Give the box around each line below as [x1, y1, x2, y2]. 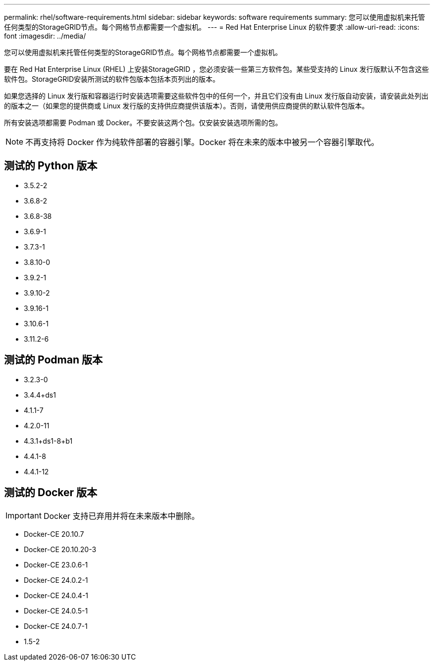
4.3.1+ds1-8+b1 [24, 436, 73, 445]
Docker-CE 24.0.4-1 [24, 591, 89, 600]
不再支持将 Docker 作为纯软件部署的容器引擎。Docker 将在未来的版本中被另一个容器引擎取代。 [25, 137, 379, 147]
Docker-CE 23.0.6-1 [24, 560, 88, 569]
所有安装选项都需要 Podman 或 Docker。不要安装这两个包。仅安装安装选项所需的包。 [4, 118, 282, 127]
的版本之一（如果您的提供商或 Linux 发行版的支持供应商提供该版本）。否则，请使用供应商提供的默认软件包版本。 [4, 102, 369, 110]
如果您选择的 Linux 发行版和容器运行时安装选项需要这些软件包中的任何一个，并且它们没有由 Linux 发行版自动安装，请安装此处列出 [4, 92, 429, 100]
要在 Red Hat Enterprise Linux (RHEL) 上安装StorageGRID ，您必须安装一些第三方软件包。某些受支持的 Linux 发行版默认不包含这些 [4, 65, 429, 73]
